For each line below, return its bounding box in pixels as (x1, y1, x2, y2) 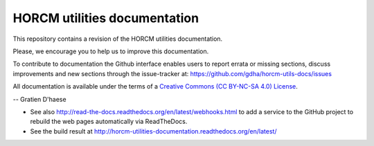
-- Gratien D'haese (12, 95, 66, 103)
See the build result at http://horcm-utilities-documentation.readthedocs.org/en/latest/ (30, 127, 277, 135)
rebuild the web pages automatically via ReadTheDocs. (30, 118, 188, 126)
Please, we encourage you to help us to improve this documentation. (12, 47, 209, 55)
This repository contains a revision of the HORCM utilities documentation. (12, 35, 223, 43)
